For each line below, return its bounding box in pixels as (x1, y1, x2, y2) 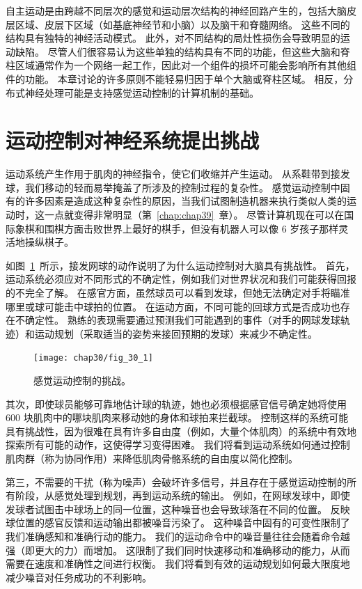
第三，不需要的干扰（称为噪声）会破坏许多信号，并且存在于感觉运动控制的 (6, 474, 347, 489)
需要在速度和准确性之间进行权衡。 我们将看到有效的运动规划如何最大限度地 (6, 556, 350, 571)
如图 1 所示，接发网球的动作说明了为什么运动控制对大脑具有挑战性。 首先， (6, 258, 355, 272)
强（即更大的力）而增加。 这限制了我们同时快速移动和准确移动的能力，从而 (6, 542, 350, 557)
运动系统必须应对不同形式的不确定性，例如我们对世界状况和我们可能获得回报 (6, 272, 356, 286)
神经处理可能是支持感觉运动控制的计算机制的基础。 (24, 85, 259, 100)
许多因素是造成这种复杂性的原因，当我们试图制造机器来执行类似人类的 (24, 194, 347, 208)
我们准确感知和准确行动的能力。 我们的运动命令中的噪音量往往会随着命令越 (6, 529, 350, 543)
